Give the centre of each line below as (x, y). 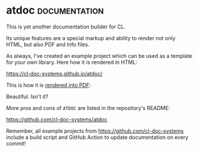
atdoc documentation (55, 10)
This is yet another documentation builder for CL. (66, 27)
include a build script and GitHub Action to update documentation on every (97, 137)
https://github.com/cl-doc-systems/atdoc (57, 119)
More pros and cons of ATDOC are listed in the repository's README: (88, 108)
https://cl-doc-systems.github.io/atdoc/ (54, 73)
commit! (16, 143)
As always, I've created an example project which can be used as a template (99, 56)
